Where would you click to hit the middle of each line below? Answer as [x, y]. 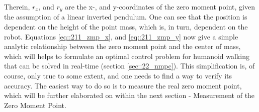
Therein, [17, 6]
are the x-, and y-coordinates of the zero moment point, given [160, 6]
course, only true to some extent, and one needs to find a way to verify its [118, 76]
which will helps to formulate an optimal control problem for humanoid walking [127, 56]
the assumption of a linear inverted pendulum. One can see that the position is [126, 17]
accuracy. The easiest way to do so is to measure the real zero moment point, [123, 85]
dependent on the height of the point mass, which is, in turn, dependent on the [126, 27]
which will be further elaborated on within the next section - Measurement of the [129, 95]
